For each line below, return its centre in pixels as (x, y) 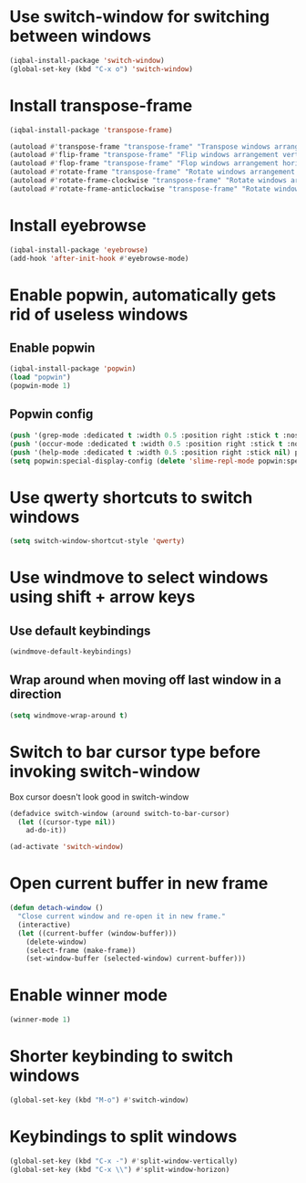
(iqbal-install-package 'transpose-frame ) (91, 130)
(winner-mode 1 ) (40, 1020)
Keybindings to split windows (123, 1137)
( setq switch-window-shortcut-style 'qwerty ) (97, 541)
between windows (81, 36)
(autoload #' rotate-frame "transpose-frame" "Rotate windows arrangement (153, 172)
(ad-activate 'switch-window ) (67, 847)
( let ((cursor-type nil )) (67, 822)
